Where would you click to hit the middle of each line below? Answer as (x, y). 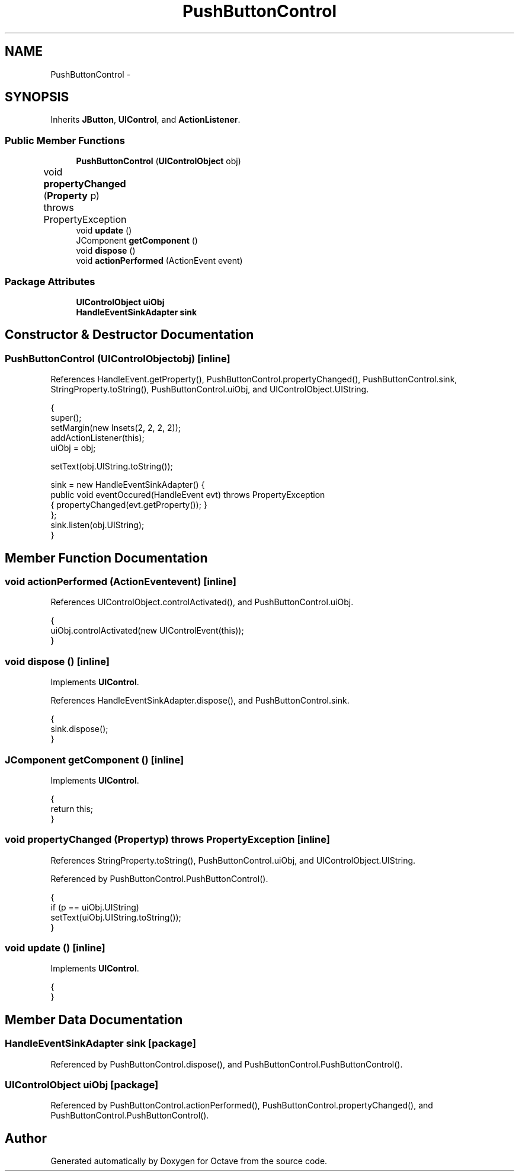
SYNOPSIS (37, 97)
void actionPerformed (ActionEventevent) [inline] (121, 581)
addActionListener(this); (97, 438)
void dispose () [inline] (57, 661)
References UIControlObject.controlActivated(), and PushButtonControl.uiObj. (202, 602)
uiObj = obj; (73, 448)
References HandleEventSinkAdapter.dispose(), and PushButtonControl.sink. (200, 701)
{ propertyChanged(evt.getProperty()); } (129, 505)
